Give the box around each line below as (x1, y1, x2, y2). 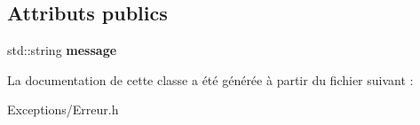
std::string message (7, 41, 117, 59)
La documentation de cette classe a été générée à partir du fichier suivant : (7, 70, 414, 89)
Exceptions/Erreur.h (7, 100, 119, 119)
